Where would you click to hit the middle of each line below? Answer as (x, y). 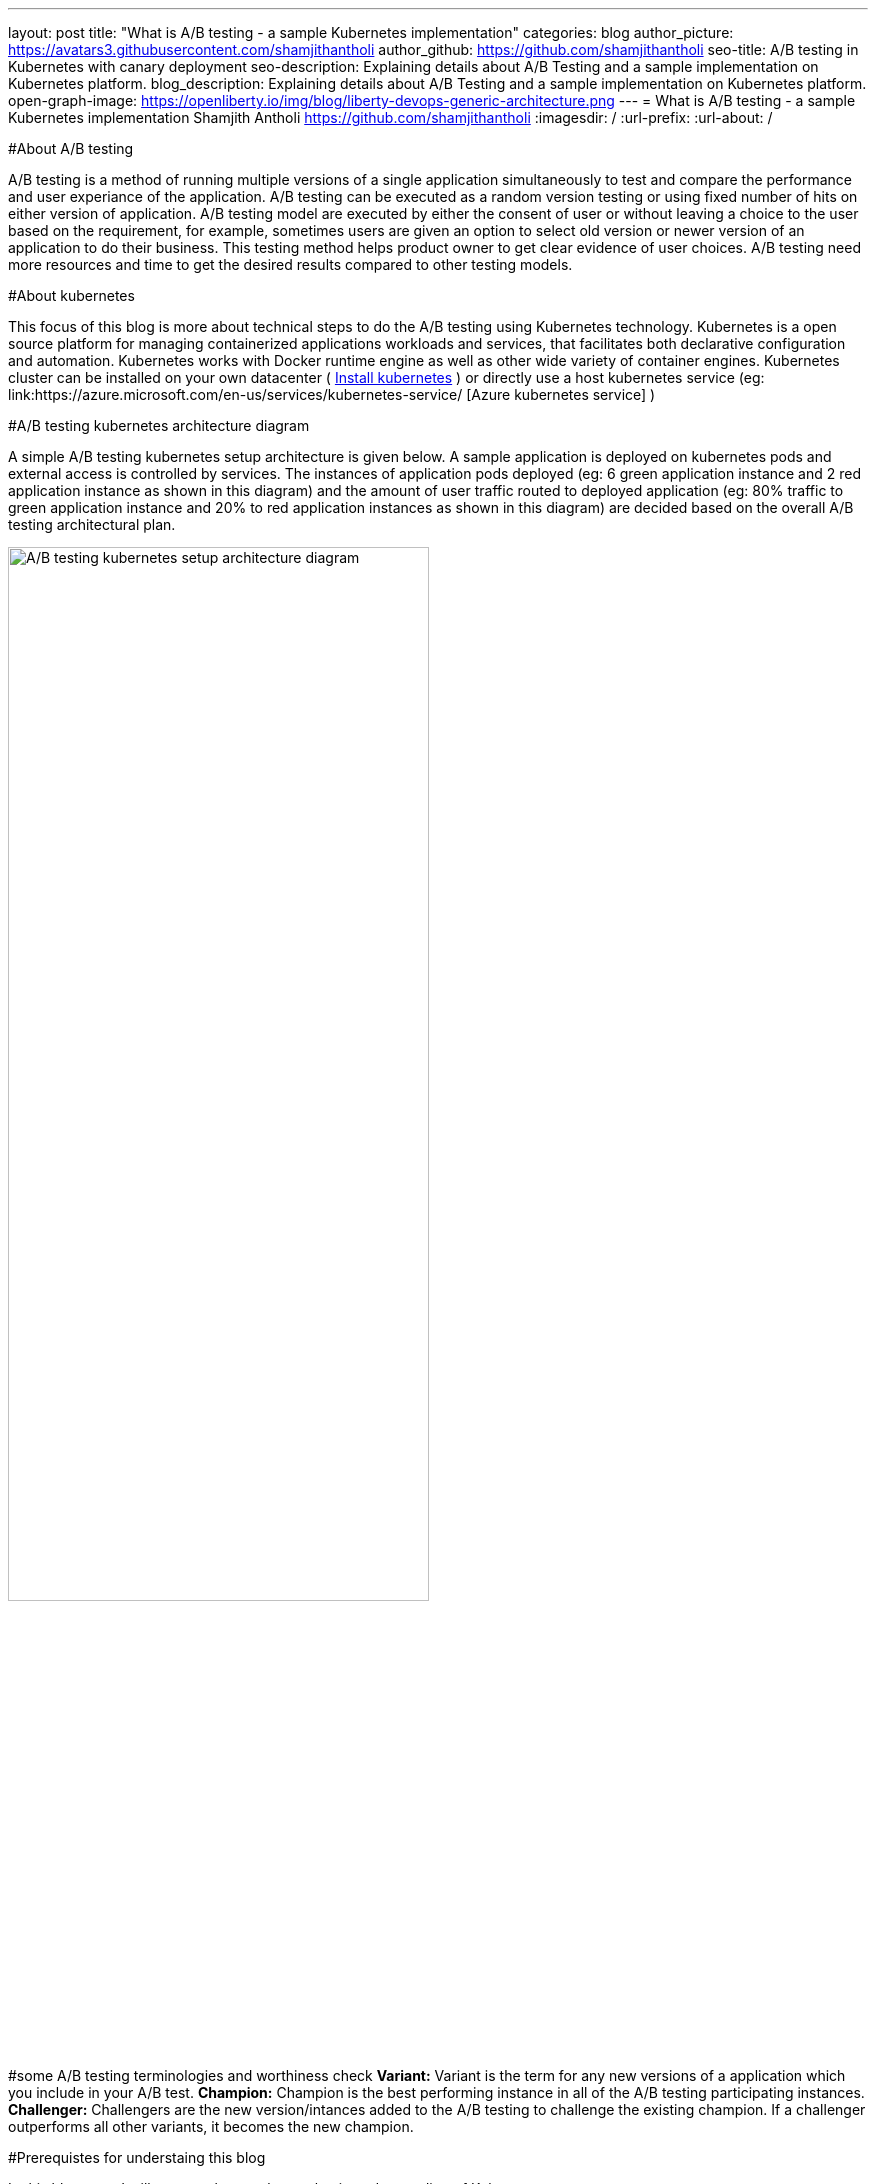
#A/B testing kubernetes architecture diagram (159, 425)
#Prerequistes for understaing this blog (137, 2158)
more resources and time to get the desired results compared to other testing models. (290, 264)
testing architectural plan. (92, 524)
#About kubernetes (71, 295)
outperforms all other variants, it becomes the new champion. (211, 2127)
